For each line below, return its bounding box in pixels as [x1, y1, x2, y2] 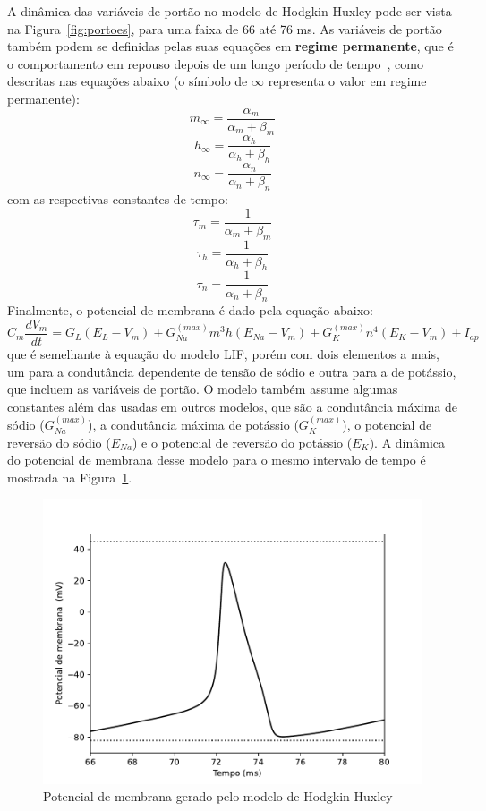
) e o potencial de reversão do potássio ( [132, 432, 353, 451]
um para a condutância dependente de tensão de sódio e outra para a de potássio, [7, 362, 456, 380]
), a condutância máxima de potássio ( [88, 415, 299, 434]
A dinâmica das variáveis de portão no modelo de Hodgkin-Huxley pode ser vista [7, 2, 452, 20]
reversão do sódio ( [7, 432, 111, 451]
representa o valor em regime [268, 72, 427, 90]
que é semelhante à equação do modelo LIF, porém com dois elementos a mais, [7, 344, 439, 363]
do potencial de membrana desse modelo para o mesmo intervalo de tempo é [7, 450, 426, 469]
